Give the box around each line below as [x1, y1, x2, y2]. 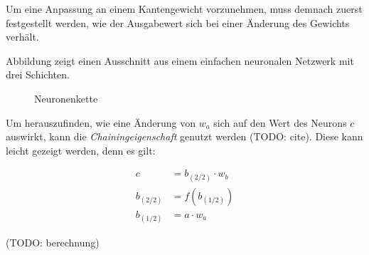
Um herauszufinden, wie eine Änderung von [6, 115, 196, 130]
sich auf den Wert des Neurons [213, 115, 347, 130]
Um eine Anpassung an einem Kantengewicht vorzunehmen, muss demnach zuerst [6, 1, 363, 16]
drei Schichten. [6, 67, 70, 82]
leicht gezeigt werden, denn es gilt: [6, 142, 156, 157]
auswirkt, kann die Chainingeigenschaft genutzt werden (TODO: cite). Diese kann [6, 129, 363, 144]
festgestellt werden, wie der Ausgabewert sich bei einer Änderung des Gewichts [6, 15, 350, 30]
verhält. [6, 29, 39, 44]
